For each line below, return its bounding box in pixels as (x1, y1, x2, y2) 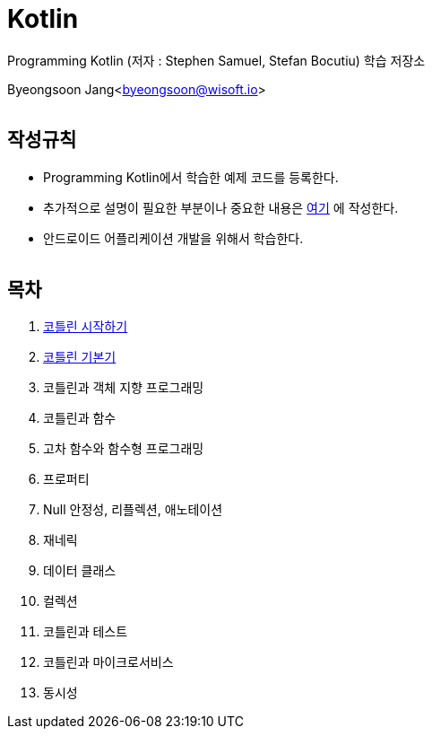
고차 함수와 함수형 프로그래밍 (43, 441, 204, 457)
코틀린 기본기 (43, 349, 117, 365)
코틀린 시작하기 (43, 319, 128, 335)
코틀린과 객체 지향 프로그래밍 (43, 380, 204, 396)
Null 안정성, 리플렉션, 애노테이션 (43, 502, 223, 518)
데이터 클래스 (43, 563, 117, 579)
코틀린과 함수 (43, 410, 117, 426)
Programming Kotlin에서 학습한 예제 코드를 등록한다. (43, 169, 339, 185)
